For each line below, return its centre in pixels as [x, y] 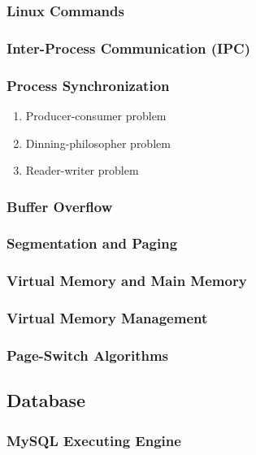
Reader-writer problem [82, 170]
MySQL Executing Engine [94, 440]
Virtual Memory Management [107, 318]
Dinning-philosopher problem [98, 143]
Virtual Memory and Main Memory [127, 281]
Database [46, 400]
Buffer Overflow [60, 206]
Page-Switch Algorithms [87, 355]
